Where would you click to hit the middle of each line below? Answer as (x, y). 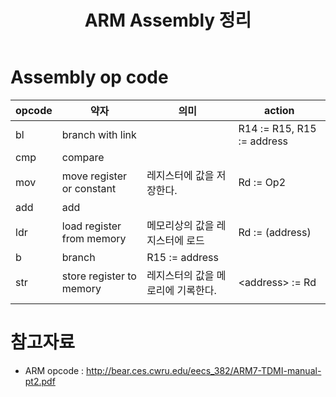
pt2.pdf (40, 381)
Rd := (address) (275, 232)
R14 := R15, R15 (277, 128)
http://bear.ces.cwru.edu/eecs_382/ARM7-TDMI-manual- (204, 370)
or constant (89, 188)
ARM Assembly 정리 (168, 20)
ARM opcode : (54, 370)
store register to (99, 276)
